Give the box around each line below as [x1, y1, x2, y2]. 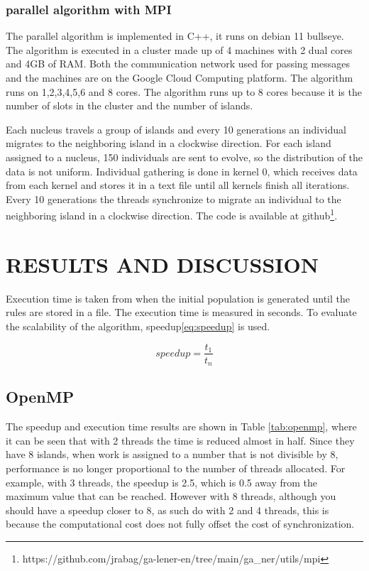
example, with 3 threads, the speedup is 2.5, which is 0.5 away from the [6, 474, 318, 489]
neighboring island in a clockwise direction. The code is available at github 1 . [6, 206, 338, 222]
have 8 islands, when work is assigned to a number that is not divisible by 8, [6, 447, 338, 462]
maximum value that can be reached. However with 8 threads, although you [6, 489, 336, 504]
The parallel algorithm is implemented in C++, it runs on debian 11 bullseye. [6, 28, 344, 43]
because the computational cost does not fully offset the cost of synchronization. [6, 516, 355, 531]
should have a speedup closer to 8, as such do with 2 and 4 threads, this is [6, 502, 329, 517]
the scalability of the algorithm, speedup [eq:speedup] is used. [6, 318, 270, 333]
